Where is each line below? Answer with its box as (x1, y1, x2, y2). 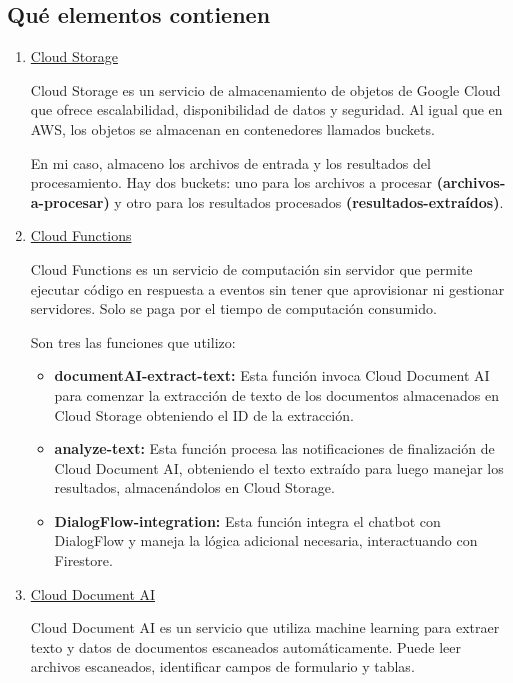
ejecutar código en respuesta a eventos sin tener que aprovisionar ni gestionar (30, 278, 505, 299)
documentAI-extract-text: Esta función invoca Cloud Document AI (54, 365, 490, 386)
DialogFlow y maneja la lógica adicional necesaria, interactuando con (54, 530, 478, 551)
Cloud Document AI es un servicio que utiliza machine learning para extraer (30, 617, 500, 638)
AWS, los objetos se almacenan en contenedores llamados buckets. (30, 118, 435, 139)
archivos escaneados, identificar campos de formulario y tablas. (30, 656, 415, 677)
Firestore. (54, 550, 113, 571)
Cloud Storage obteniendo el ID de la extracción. (54, 404, 354, 425)
